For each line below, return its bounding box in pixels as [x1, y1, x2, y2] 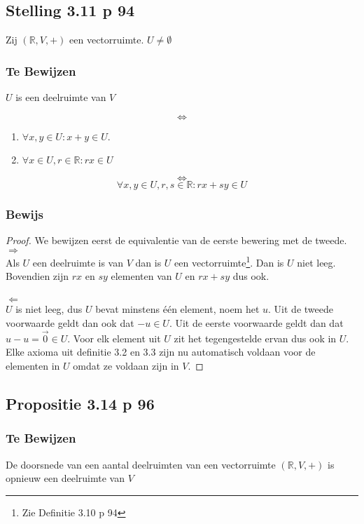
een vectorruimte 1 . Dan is [174, 253, 284, 269]
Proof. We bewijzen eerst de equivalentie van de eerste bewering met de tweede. [6, 233, 347, 248]
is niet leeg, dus [15, 302, 83, 316]
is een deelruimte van [15, 90, 106, 105]
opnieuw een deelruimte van [6, 471, 125, 485]
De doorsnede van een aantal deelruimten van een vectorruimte [6, 457, 276, 471]
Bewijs [6, 206, 43, 223]
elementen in [6, 358, 60, 373]
